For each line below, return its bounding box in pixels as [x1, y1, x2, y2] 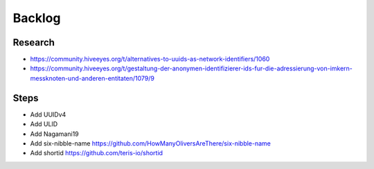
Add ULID [30, 120, 58, 128]
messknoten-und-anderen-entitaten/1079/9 [30, 74, 155, 82]
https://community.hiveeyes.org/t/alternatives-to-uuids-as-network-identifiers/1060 [30, 55, 270, 63]
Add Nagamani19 [30, 130, 79, 138]
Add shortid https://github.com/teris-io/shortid [30, 149, 163, 157]
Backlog [12, 10, 61, 26]
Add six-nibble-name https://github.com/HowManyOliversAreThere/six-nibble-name [30, 139, 271, 148]
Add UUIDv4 [30, 110, 66, 119]
